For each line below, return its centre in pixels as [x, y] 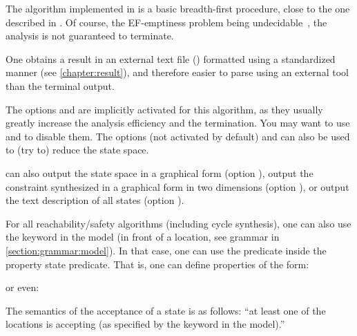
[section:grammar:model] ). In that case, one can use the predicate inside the [166, 250]
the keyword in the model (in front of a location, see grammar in [143, 237]
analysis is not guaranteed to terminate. [90, 36]
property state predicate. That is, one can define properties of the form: [157, 264]
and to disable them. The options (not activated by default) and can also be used [178, 136]
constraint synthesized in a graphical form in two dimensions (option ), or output [177, 186]
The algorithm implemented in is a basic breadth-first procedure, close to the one [178, 8]
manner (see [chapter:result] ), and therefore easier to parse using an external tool [177, 72]
